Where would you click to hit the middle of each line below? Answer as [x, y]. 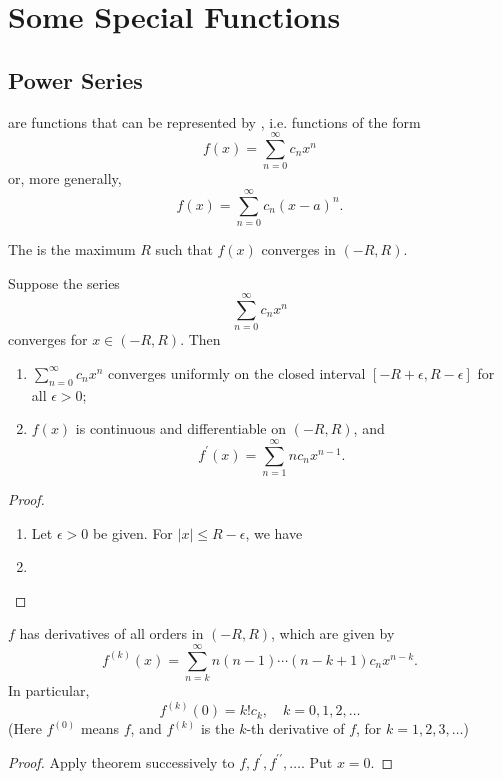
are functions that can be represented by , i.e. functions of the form [214, 121]
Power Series [75, 79]
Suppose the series [64, 282]
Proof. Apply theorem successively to [121, 761]
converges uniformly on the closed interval [237, 372]
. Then [200, 339]
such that [184, 249]
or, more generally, [65, 178]
